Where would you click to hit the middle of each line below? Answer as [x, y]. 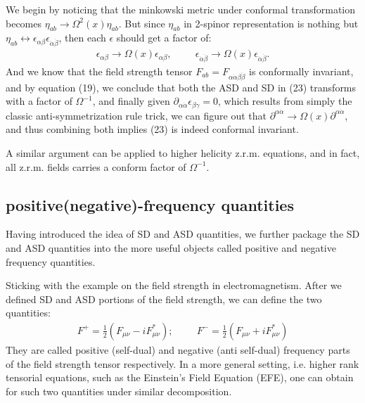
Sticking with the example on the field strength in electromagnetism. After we [174, 285]
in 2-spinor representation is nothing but [271, 23]
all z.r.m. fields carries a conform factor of [96, 166]
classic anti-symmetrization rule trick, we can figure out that [136, 115]
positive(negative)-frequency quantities [150, 204]
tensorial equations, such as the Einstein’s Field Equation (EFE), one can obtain [180, 377]
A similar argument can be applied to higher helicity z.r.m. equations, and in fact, [183, 152]
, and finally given [131, 101]
